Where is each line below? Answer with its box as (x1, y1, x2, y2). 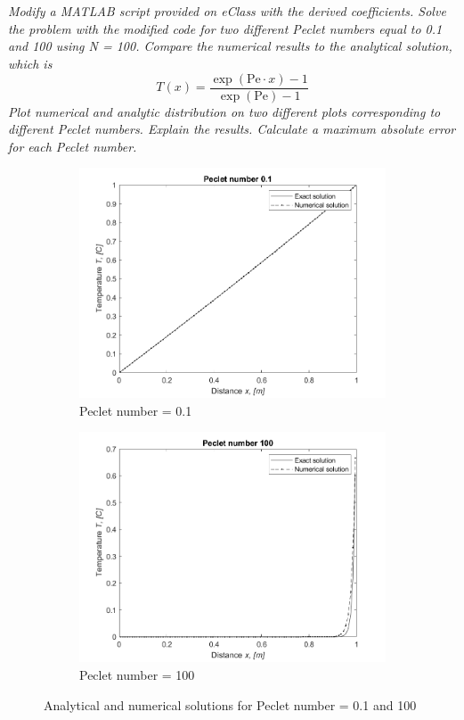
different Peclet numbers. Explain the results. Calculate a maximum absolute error (8, 120, 456, 138)
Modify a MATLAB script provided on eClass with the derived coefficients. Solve (8, 2, 446, 21)
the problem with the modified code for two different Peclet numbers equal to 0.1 (8, 19, 443, 37)
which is (8, 54, 53, 72)
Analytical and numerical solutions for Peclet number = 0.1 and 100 (44, 695, 417, 714)
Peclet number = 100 (79, 665, 195, 683)
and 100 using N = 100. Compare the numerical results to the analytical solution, (8, 37, 452, 55)
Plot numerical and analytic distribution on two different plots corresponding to (8, 102, 441, 120)
